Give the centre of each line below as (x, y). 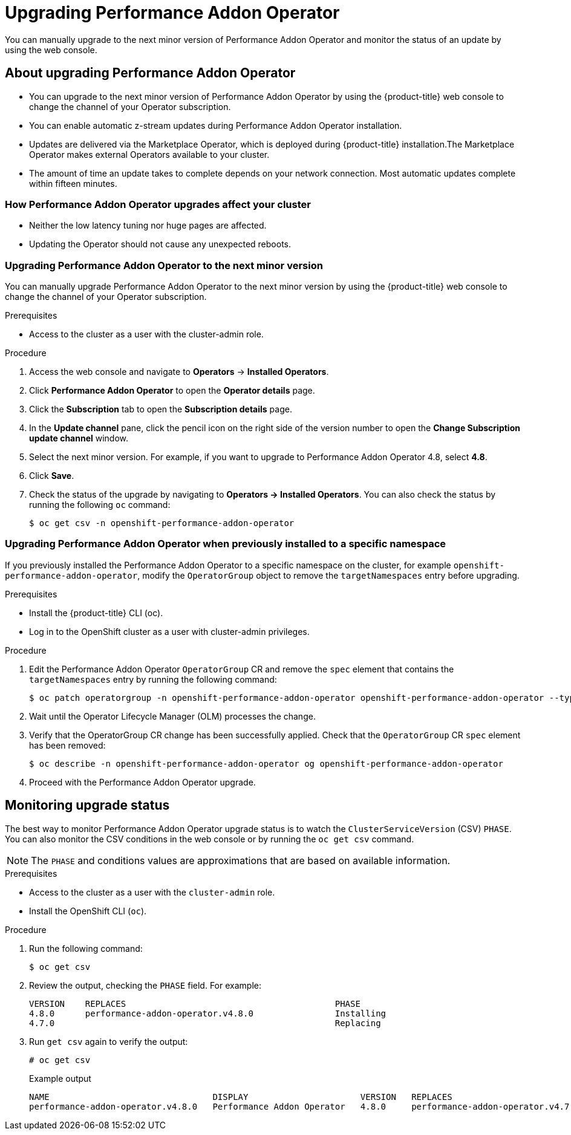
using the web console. (51, 50)
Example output (60, 1078)
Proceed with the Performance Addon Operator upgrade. (142, 782)
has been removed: (67, 745)
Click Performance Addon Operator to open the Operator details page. (172, 391)
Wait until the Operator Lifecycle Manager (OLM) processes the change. (172, 716)
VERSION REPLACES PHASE (195, 1003)
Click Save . (52, 476)
